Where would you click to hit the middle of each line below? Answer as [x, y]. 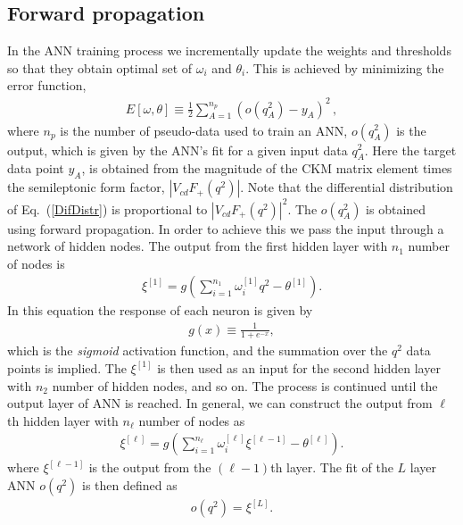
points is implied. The [67, 367]
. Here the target [410, 150]
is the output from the [150, 467]
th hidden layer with [63, 420]
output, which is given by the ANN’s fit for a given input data [178, 150]
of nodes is [36, 263]
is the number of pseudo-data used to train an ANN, [204, 130]
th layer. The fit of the [332, 467]
